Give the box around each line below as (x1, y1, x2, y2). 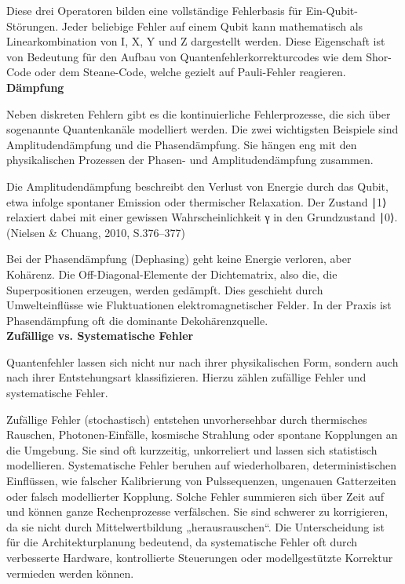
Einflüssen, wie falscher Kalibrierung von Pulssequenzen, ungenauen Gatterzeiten (6, 473, 396, 489)
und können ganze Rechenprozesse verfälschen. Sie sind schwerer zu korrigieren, (6, 503, 389, 520)
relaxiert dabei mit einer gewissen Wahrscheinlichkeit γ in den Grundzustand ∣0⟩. (6, 209, 398, 225)
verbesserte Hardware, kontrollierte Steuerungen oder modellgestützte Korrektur (6, 549, 393, 565)
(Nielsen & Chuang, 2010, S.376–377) (6, 224, 185, 240)
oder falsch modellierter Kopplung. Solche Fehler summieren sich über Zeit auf (6, 487, 384, 504)
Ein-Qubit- (305, 2, 358, 18)
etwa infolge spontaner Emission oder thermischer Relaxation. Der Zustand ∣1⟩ (6, 193, 387, 210)
